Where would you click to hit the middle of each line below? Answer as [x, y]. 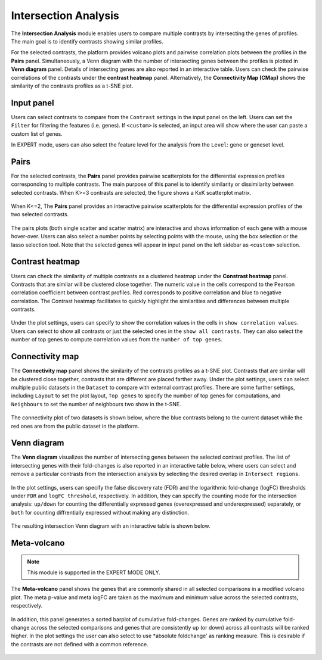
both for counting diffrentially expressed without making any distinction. [100, 512]
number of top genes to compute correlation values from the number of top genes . [117, 340]
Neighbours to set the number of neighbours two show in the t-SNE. [96, 404]
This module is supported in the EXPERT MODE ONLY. [94, 572]
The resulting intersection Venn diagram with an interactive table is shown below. [111, 526]
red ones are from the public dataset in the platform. [75, 426]
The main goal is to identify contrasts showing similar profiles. [87, 41]
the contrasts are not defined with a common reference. [80, 644]
